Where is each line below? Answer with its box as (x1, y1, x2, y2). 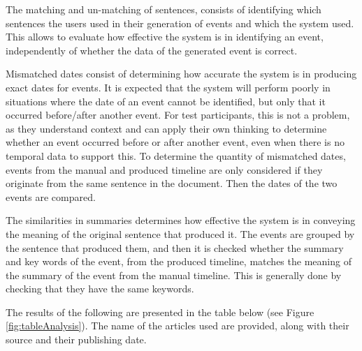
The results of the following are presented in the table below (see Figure (6, 304, 314, 319)
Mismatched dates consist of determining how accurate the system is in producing (6, 66, 357, 81)
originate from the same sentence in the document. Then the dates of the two (6, 176, 338, 191)
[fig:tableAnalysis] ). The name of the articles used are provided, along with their (6, 318, 349, 333)
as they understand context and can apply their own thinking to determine (6, 121, 327, 135)
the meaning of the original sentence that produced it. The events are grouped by (6, 226, 355, 241)
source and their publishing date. (6, 332, 147, 347)
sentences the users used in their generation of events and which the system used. (6, 15, 354, 30)
